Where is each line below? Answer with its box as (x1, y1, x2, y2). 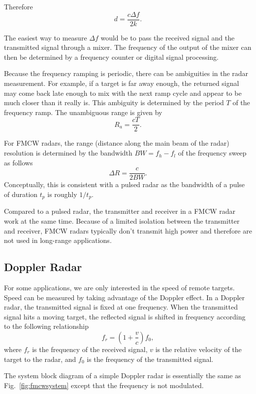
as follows (4, 157, 33, 167)
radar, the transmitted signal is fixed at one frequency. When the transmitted (4, 302, 238, 312)
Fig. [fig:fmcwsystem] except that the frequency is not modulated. (4, 380, 204, 390)
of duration (4, 189, 38, 199)
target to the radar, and (4, 354, 76, 364)
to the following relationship (4, 321, 89, 331)
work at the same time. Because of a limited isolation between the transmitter (4, 215, 240, 226)
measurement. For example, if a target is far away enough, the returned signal (4, 78, 239, 88)
